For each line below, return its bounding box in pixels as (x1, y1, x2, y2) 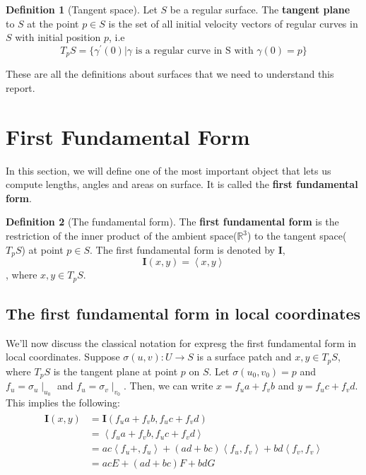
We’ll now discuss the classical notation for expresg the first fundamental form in (6, 335, 357, 350)
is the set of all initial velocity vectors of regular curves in (108, 16, 358, 30)
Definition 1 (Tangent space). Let (6, 2, 158, 16)
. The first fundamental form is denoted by (90, 242, 275, 257)
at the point (27, 16, 79, 30)
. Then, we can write (124, 378, 213, 393)
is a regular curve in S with (135, 45, 254, 56)
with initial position (15, 30, 101, 45)
